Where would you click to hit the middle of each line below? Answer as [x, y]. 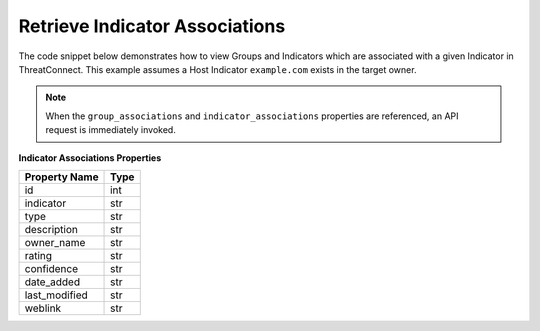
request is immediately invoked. [111, 130]
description [51, 229]
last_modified [56, 295]
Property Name [61, 177]
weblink [43, 308]
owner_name [55, 242]
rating [38, 255]
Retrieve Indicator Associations [152, 26]
